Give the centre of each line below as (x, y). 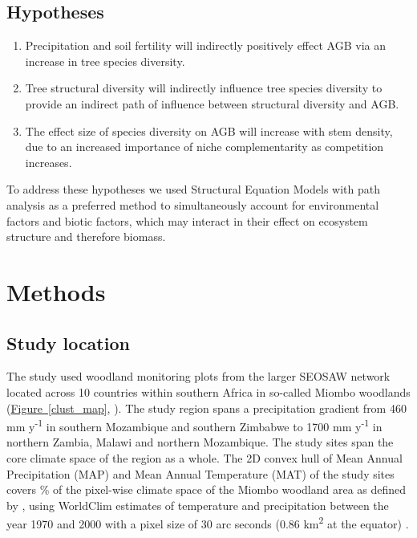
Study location (68, 342)
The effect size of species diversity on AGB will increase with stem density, (209, 130)
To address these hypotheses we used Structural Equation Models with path (193, 189)
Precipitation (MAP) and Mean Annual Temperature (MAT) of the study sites (200, 473)
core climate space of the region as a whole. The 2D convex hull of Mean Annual (204, 457)
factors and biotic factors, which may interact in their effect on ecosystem (187, 220)
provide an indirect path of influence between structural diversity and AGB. (212, 103)
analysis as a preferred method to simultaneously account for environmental (193, 204)
